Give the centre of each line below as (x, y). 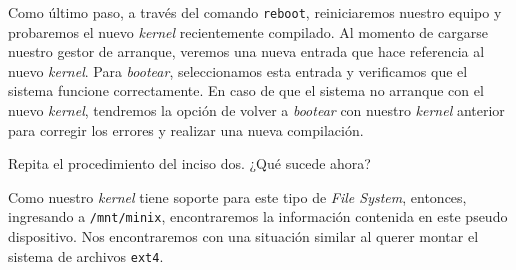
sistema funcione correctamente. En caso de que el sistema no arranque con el (246, 90)
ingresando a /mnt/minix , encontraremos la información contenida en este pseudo (258, 216)
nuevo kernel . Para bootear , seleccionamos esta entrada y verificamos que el (238, 70)
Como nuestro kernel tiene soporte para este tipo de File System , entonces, (237, 196)
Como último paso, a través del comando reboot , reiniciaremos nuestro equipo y (255, 12)
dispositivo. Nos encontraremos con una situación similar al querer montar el (243, 236)
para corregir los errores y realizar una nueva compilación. (186, 129)
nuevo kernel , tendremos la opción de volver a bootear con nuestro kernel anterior (256, 110)
